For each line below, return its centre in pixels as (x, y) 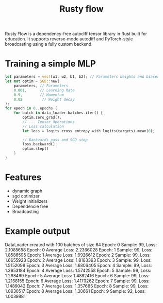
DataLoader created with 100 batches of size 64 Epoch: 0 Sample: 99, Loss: (81, 245)
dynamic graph (27, 191)
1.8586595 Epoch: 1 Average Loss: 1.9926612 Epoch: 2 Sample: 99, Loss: (78, 255)
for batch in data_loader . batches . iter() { (58, 113)
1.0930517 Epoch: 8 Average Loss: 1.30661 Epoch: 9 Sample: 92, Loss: (75, 291)
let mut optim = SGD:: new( (32, 81)
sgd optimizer (26, 196)
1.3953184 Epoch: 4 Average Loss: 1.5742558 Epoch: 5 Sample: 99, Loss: (78, 270)
